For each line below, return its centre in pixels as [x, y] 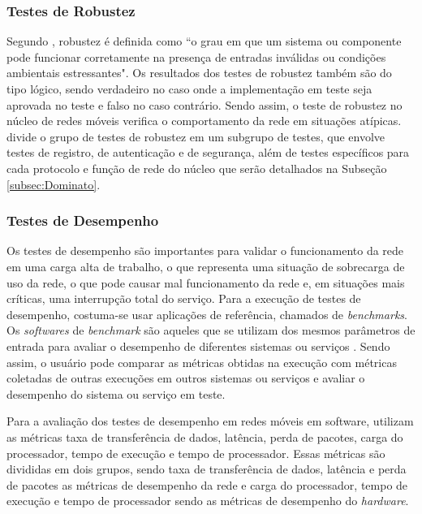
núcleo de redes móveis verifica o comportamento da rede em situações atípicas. [204, 121]
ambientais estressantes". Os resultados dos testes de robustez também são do [199, 73]
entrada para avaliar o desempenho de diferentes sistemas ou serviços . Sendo [198, 346]
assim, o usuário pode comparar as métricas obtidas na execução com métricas [202, 362]
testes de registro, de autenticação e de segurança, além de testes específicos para [208, 152]
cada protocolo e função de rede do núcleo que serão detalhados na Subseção [197, 168]
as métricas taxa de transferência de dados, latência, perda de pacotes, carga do [205, 436]
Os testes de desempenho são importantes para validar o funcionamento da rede [205, 251]
